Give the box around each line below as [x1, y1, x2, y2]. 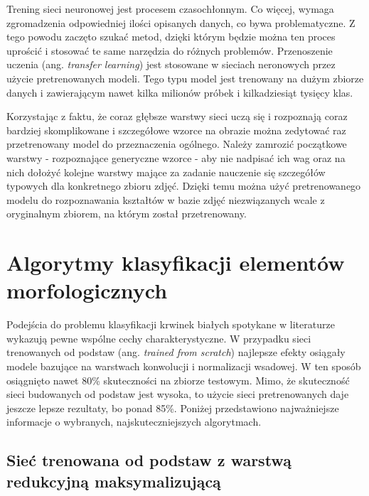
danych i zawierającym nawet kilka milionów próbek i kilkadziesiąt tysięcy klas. [6, 85, 353, 99]
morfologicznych [6, 276, 168, 305]
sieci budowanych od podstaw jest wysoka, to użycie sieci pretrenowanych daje [6, 387, 349, 401]
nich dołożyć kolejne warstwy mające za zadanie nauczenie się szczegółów [6, 164, 326, 179]
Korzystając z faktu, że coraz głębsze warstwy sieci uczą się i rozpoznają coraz [6, 109, 348, 124]
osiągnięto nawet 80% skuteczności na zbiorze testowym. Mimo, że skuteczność [6, 372, 350, 387]
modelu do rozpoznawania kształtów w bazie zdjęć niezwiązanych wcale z [6, 192, 325, 207]
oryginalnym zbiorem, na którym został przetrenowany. [6, 206, 247, 221]
